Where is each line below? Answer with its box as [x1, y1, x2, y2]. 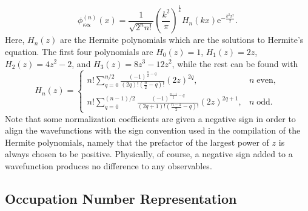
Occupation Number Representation [5, 189, 237, 207]
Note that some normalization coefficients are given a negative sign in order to [5, 112, 296, 125]
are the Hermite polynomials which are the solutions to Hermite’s [59, 33, 304, 46]
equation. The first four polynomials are [5, 45, 153, 57]
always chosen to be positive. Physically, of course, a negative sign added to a [5, 148, 293, 160]
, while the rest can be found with [172, 57, 298, 70]
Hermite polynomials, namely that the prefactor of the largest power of [5, 135, 269, 148]
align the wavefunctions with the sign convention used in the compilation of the [5, 124, 301, 137]
